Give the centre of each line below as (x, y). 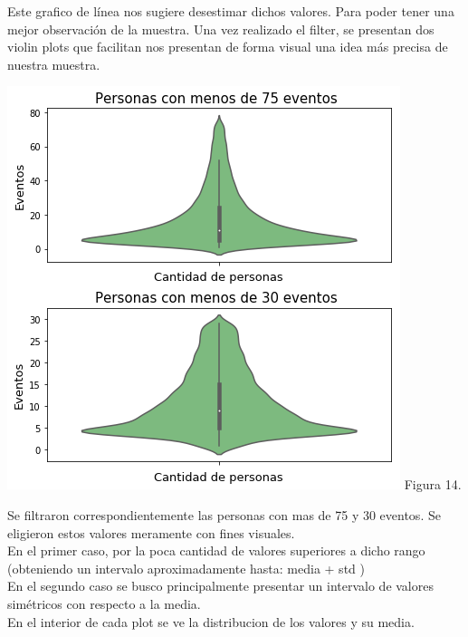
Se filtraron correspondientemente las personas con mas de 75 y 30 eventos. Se (224, 514)
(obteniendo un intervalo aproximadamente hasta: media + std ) (186, 568)
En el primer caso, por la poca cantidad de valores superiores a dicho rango (216, 550)
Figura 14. (433, 484)
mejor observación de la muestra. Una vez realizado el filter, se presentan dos (221, 29)
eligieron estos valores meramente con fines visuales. (151, 532)
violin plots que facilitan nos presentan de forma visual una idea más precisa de (228, 47)
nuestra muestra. (54, 64)
